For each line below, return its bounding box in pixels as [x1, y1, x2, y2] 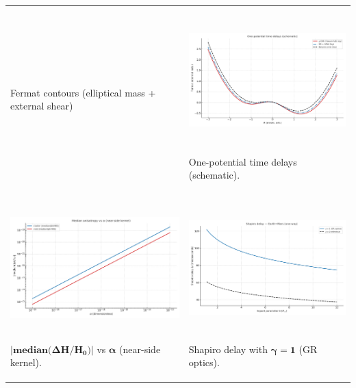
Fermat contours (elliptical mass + [10, 85, 156, 99]
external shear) [10, 99, 73, 113]
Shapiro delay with [188, 341, 268, 356]
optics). [188, 355, 220, 370]
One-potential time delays [188, 154, 297, 168]
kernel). [10, 355, 42, 370]
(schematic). [188, 168, 240, 182]
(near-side [119, 341, 161, 356]
